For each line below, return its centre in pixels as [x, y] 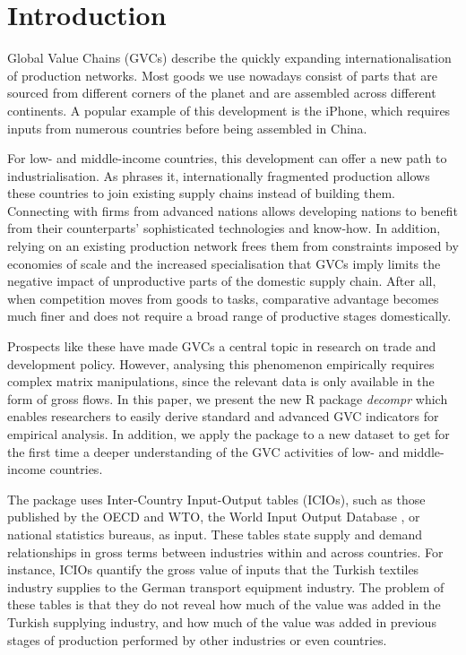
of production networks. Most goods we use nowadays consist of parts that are [222, 75]
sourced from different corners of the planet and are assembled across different [222, 93]
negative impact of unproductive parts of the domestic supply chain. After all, [222, 281]
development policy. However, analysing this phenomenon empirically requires [221, 363]
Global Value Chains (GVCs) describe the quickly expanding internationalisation [229, 58]
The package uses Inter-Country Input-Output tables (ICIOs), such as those [216, 499]
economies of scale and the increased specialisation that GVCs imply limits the [224, 263]
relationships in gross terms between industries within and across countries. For [225, 552]
